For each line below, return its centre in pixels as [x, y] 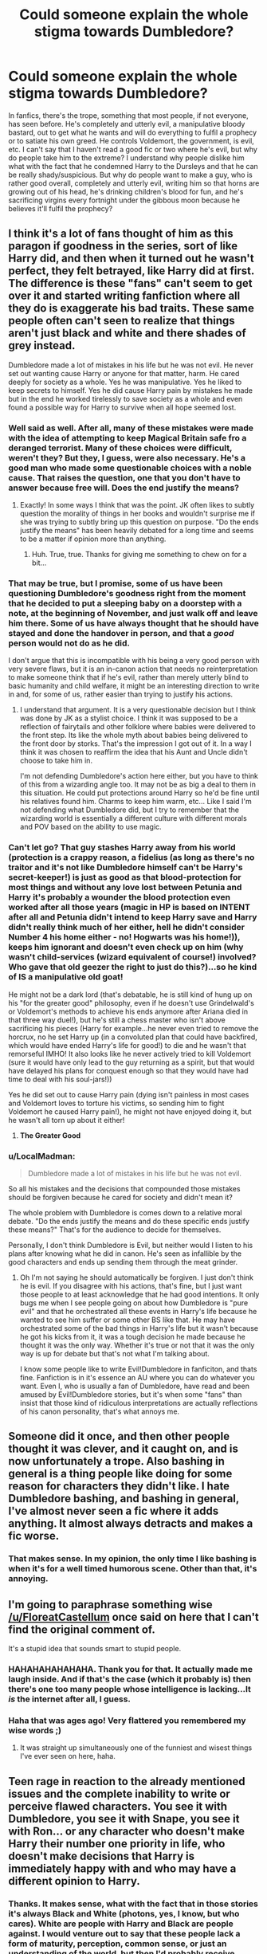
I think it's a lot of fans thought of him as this [121, 234]
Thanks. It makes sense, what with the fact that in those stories [133, 1904]
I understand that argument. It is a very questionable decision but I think [138, 710]
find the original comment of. [82, 1629]
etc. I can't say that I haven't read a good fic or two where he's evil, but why [133, 149]
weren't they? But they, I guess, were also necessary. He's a [127, 457]
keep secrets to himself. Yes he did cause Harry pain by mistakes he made [131, 390]
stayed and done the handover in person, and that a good [121, 633]
